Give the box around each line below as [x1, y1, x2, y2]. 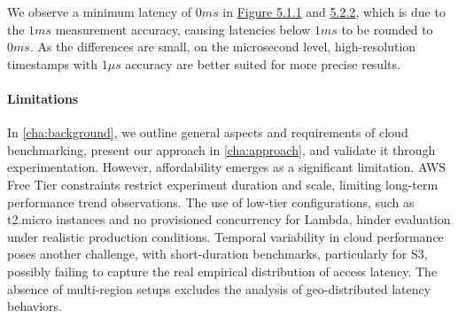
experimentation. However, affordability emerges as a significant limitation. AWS [7, 158, 446, 176]
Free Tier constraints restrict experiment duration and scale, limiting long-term [7, 175, 439, 193]
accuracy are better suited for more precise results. [125, 54, 400, 73]
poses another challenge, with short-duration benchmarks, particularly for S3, [7, 244, 428, 263]
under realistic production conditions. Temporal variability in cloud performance [7, 227, 444, 245]
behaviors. [7, 297, 62, 315]
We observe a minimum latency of [7, 3, 192, 20]
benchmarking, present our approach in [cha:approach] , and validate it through [7, 140, 436, 159]
